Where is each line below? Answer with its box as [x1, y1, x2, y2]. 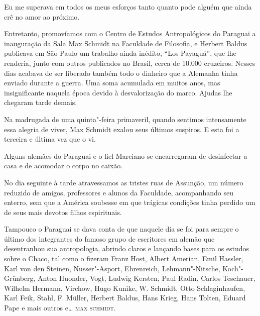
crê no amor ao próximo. [4, 11, 80, 22]
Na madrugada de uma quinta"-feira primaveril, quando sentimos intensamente [4, 114, 246, 124]
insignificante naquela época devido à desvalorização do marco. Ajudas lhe [4, 87, 232, 97]
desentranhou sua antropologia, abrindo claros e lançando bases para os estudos [4, 243, 249, 254]
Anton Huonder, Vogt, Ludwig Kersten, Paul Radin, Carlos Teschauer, [38, 273, 255, 283]
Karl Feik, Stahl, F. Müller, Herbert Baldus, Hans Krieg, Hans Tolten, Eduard [4, 292, 246, 303]
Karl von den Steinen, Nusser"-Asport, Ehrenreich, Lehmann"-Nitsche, [4, 263, 220, 273]
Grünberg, [4, 273, 36, 283]
